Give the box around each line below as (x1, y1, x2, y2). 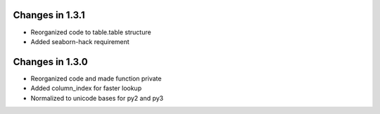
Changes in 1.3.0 (13, 56, 88, 68)
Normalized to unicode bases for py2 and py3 (30, 94, 164, 102)
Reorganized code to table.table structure (30, 28, 151, 36)
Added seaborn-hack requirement (30, 37, 129, 45)
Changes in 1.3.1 (13, 9, 85, 21)
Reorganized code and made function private (30, 74, 162, 83)
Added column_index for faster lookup (30, 84, 142, 92)
